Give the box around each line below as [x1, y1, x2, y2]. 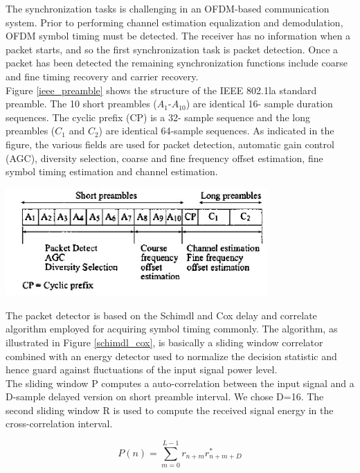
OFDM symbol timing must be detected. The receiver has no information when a [6, 28, 351, 43]
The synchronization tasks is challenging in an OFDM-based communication [6, 1, 330, 15]
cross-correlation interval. [6, 416, 113, 431]
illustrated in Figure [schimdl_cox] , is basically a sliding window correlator [6, 334, 323, 349]
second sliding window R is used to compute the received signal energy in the [6, 402, 334, 417]
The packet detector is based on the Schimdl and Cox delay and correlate [6, 307, 317, 322]
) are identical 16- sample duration [186, 96, 333, 111]
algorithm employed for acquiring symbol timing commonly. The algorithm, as [6, 321, 338, 336]
